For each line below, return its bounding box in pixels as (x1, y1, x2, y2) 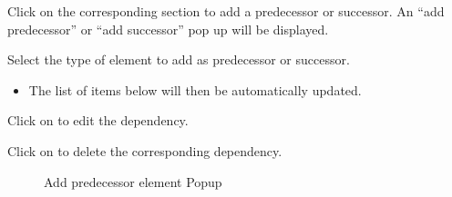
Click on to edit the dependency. (7, 111, 189, 130)
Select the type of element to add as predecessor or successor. (7, 50, 350, 69)
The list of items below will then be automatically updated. (28, 80, 362, 99)
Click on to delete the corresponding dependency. (7, 141, 282, 160)
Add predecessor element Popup (44, 172, 222, 191)
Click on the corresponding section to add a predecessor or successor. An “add (7, 2, 445, 20)
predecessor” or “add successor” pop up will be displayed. (7, 19, 329, 38)
